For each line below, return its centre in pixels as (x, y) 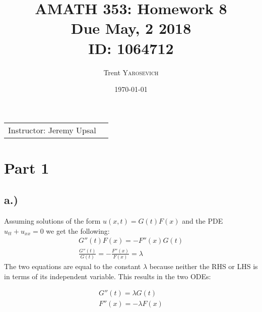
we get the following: (78, 230)
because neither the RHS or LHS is (204, 266)
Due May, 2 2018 (131, 28)
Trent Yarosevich (131, 72)
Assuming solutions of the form (52, 221)
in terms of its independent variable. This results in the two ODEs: (108, 276)
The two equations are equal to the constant (73, 266)
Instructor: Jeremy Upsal (52, 130)
